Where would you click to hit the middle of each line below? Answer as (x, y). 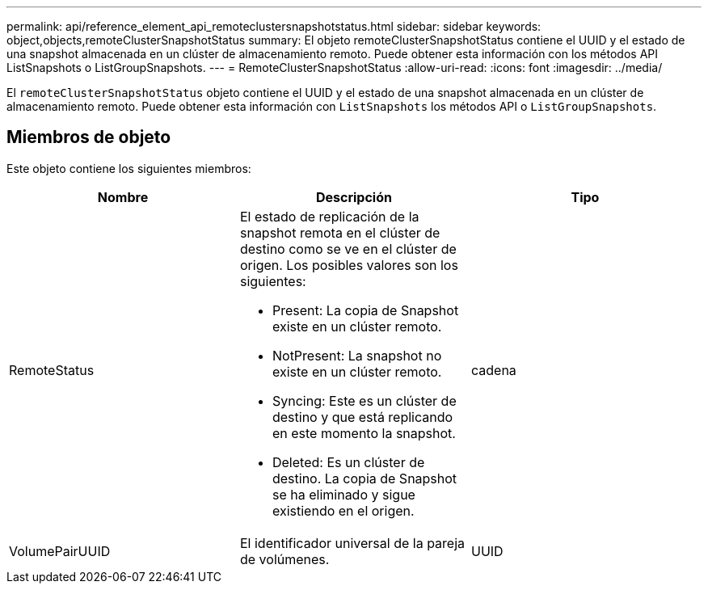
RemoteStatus (52, 370)
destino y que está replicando (362, 417)
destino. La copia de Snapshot (365, 478)
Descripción (354, 197)
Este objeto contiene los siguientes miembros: (129, 168)
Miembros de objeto (89, 137)
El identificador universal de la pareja (352, 543)
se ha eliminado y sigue (343, 494)
